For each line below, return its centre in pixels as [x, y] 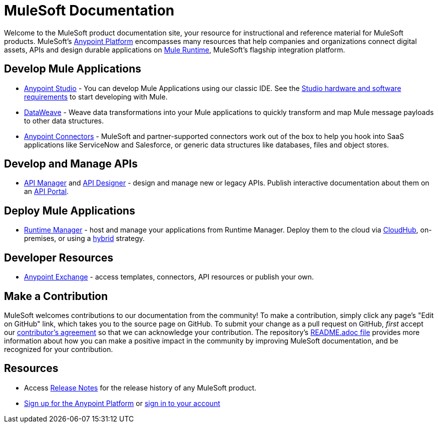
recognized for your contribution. [59, 349]
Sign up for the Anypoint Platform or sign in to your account [122, 403]
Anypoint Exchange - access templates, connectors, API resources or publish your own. [169, 277]
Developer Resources [59, 257]
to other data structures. [64, 120]
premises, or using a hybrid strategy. [85, 238]
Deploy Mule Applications [70, 210]
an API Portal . [47, 191]
